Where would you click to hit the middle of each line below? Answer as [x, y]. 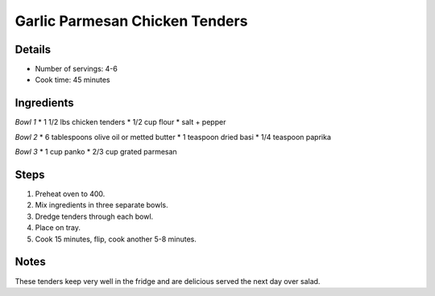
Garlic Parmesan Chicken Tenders [131, 21]
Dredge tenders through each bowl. [94, 216]
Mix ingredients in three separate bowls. [101, 205]
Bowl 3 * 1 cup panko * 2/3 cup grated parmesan [96, 152]
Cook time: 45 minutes [72, 80]
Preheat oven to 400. [70, 194]
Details [33, 49]
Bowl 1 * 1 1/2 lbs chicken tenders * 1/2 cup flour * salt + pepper [120, 122]
